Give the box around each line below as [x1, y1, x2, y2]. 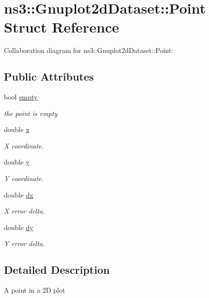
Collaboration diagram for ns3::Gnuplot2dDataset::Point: [4, 45, 174, 55]
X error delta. [4, 206, 45, 216]
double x [4, 124, 30, 134]
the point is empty [4, 108, 58, 118]
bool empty [4, 92, 38, 102]
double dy [4, 222, 33, 232]
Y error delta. [4, 238, 45, 248]
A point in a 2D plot [4, 285, 65, 295]
